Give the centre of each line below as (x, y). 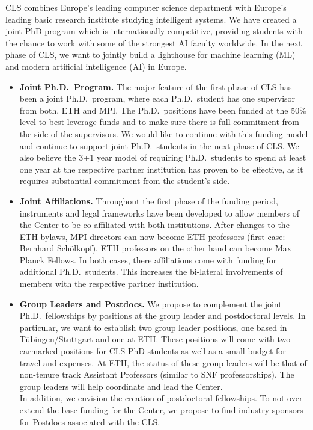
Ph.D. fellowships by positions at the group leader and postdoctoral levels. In (163, 315)
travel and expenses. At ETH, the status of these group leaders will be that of (163, 362)
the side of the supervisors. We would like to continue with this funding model (164, 133)
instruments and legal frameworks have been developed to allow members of (159, 213)
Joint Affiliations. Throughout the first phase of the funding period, (149, 201)
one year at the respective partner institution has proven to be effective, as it (161, 169)
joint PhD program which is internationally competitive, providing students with (154, 31)
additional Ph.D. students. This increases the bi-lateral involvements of (151, 272)
